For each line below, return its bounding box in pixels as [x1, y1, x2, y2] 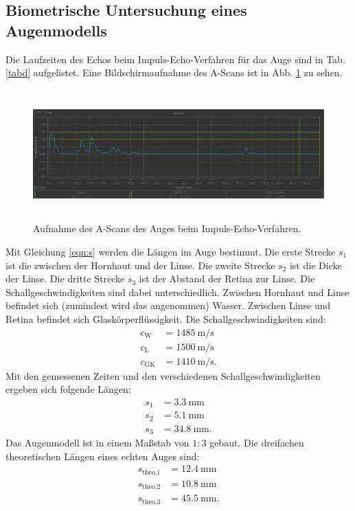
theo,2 [142, 484, 161, 491]
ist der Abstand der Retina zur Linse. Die [139, 271, 315, 286]
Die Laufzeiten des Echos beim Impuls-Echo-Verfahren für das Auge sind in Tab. [5, 52, 345, 66]
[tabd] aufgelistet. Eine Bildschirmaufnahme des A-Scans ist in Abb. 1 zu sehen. [5, 65, 343, 80]
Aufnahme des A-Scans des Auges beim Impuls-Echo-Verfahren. [33, 221, 301, 236]
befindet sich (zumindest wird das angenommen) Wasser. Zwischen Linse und [5, 298, 331, 313]
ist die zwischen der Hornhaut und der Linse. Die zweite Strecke [5, 258, 275, 272]
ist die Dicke [289, 258, 342, 272]
